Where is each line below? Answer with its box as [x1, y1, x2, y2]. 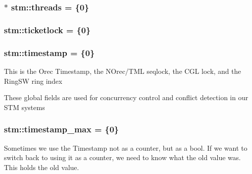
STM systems [4, 102, 45, 112]
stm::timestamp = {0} [4, 46, 95, 58]
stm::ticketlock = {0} [4, 23, 91, 36]
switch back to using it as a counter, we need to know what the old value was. [4, 152, 241, 163]
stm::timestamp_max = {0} [4, 123, 119, 135]
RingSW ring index [4, 75, 62, 86]
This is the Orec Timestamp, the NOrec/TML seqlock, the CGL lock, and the [4, 65, 241, 76]
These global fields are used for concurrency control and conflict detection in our [4, 92, 249, 103]
